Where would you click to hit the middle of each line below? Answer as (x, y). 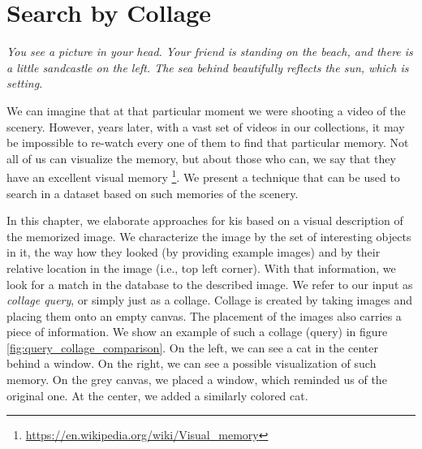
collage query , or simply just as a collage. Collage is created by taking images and (210, 300)
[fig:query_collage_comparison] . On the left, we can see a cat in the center (192, 347)
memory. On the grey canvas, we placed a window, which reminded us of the (197, 380)
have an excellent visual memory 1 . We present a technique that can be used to (203, 176)
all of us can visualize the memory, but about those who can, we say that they (201, 158)
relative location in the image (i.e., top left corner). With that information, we (201, 268)
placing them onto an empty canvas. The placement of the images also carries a (204, 315)
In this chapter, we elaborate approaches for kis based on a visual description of (205, 220)
